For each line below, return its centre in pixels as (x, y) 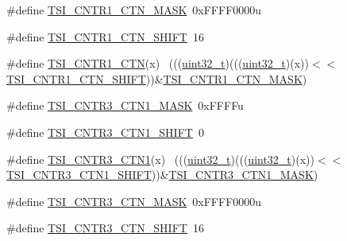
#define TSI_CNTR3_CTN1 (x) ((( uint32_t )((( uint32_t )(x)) (161, 159)
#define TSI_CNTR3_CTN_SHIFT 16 (105, 228)
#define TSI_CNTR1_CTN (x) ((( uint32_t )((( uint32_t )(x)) (158, 63)
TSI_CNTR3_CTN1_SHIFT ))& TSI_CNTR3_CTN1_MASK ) (162, 175)
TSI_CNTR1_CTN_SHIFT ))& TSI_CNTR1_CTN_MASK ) (157, 78)
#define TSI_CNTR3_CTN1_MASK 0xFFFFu (125, 105)
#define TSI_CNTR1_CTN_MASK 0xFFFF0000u (134, 10)
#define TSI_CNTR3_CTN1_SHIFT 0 (105, 132)
